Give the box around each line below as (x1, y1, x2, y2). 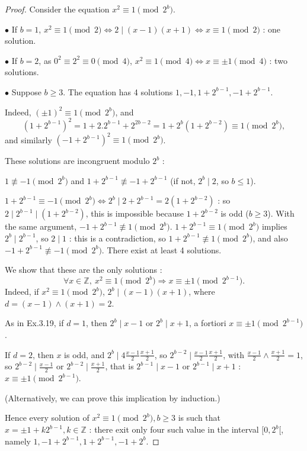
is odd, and (64, 348, 105, 360)
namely (5, 434, 31, 447)
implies (261, 220, 287, 233)
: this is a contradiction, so (69, 231, 166, 244)
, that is (105, 360, 134, 372)
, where (188, 285, 215, 298)
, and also (252, 231, 288, 244)
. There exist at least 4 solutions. (101, 243, 222, 256)
